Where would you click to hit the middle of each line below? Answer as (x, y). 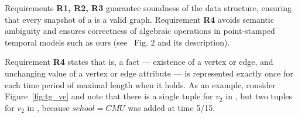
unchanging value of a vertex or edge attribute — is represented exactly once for (149, 73)
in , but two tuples (259, 96)
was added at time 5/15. (172, 107)
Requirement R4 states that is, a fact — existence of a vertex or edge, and (139, 62)
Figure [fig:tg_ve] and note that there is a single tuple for (109, 96)
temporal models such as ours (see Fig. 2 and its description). (117, 42)
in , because (48, 107)
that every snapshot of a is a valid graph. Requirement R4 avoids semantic (139, 19)
